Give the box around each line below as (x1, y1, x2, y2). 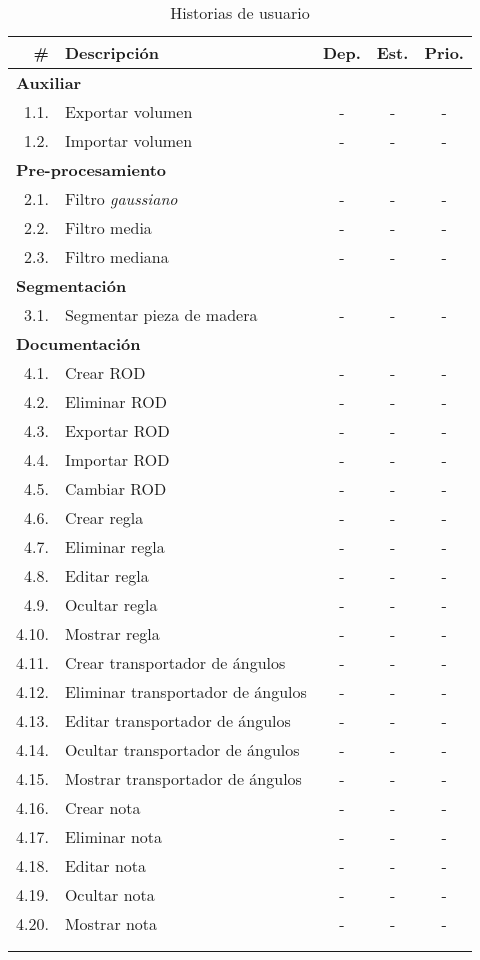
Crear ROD (64, 361, 146, 384)
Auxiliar (16, 71, 82, 94)
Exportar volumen (64, 100, 193, 123)
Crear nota (64, 796, 141, 819)
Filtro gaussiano (64, 187, 178, 210)
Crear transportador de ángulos (64, 651, 286, 674)
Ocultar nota (64, 883, 155, 906)
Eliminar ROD (64, 390, 167, 413)
